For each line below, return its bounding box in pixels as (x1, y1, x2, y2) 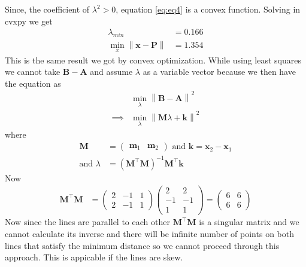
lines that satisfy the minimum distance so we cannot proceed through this (5, 239, 280, 251)
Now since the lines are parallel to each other (5, 216, 170, 228)
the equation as (5, 77, 61, 89)
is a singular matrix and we (199, 216, 299, 228)
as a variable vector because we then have (143, 65, 296, 78)
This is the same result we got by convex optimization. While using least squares (5, 53, 301, 66)
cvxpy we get (5, 14, 53, 27)
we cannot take (5, 65, 60, 78)
